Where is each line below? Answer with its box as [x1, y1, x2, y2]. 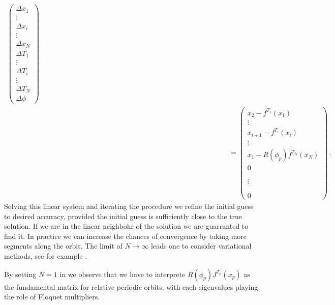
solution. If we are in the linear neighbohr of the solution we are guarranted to [4, 221, 249, 231]
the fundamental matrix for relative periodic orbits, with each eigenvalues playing [4, 281, 258, 292]
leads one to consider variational [151, 240, 252, 251]
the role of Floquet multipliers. [4, 291, 100, 302]
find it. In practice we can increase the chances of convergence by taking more [4, 230, 247, 241]
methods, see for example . [4, 251, 87, 261]
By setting [4, 268, 37, 279]
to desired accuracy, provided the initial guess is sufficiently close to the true [4, 210, 242, 221]
